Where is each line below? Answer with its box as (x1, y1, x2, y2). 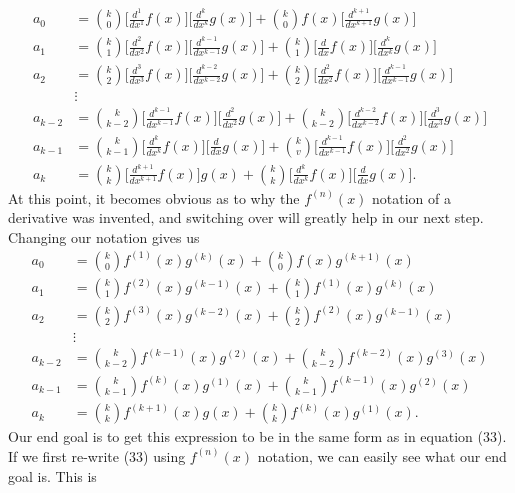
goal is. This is (8, 465, 97, 486)
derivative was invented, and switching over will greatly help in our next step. (8, 207, 484, 228)
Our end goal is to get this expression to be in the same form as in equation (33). (8, 426, 507, 447)
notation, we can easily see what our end (257, 445, 507, 466)
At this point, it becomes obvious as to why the (8, 187, 300, 208)
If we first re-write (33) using (8, 445, 186, 466)
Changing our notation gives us (8, 226, 200, 247)
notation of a (372, 187, 452, 208)
